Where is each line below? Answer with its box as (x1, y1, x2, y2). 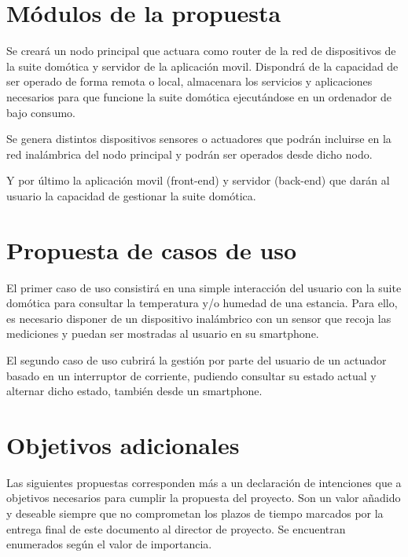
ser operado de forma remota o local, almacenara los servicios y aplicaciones (6, 73, 373, 90)
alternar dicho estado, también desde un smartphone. (6, 383, 263, 399)
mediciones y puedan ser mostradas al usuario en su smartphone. (6, 325, 319, 342)
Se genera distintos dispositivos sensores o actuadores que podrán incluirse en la (6, 130, 391, 147)
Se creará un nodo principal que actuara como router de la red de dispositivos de (6, 42, 396, 59)
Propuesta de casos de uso (6, 233, 297, 266)
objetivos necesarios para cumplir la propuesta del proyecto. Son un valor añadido (6, 489, 401, 506)
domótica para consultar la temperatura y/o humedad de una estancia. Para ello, (6, 295, 398, 311)
